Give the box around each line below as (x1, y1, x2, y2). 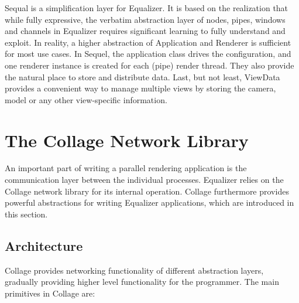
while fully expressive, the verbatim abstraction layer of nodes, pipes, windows (5, 13, 286, 25)
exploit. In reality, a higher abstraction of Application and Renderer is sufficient (5, 36, 291, 48)
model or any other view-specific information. (5, 93, 167, 105)
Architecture (5, 236, 83, 254)
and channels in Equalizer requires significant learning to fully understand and (5, 25, 286, 37)
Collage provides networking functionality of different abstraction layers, (5, 264, 264, 276)
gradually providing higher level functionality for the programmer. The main (5, 275, 279, 288)
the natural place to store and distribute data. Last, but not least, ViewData (5, 70, 280, 83)
